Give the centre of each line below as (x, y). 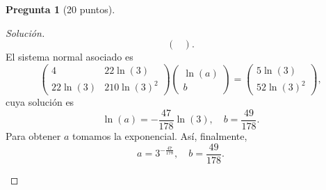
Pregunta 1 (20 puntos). (60, 9)
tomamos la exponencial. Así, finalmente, (160, 136)
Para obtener (33, 136)
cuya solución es (40, 102)
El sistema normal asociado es (70, 57)
